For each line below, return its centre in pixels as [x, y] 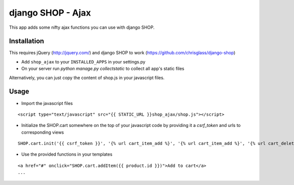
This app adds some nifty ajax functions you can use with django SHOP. [82, 27]
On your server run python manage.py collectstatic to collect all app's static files [103, 69]
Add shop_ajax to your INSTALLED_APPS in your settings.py [83, 62]
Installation [26, 41]
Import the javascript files [47, 103]
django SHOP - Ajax [50, 13]
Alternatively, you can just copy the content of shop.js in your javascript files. [87, 78]
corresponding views [43, 132]
